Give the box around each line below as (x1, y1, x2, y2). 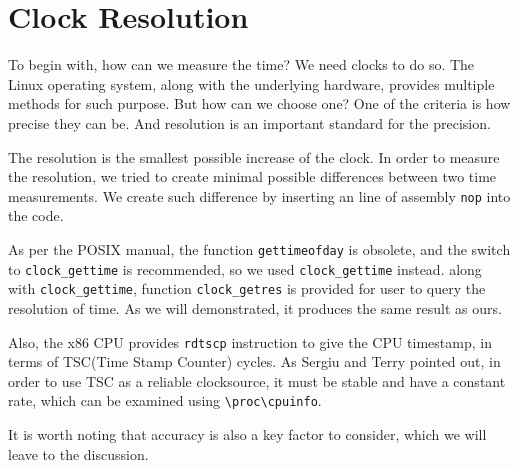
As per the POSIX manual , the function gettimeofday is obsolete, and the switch (8, 238, 511, 259)
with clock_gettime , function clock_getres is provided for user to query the (8, 278, 486, 299)
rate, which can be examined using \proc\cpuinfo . (8, 390, 322, 411)
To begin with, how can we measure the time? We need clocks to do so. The (8, 54, 475, 75)
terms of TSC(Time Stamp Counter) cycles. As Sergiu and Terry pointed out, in (8, 351, 501, 372)
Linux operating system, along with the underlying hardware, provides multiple (8, 73, 495, 94)
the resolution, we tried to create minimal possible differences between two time (8, 166, 497, 187)
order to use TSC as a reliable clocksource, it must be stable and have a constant (8, 370, 506, 391)
